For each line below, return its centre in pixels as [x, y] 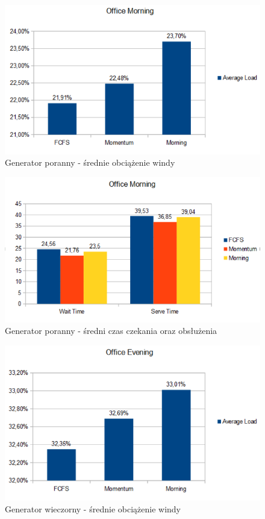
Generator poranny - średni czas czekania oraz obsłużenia [111, 331]
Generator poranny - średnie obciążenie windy [90, 162]
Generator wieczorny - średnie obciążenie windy [93, 508]
